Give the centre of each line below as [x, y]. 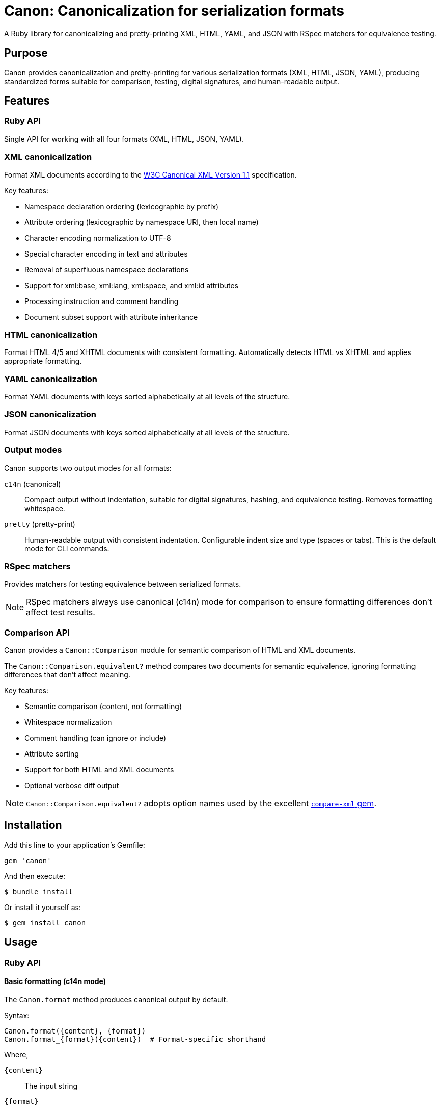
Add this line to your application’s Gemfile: [75, 845]
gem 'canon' [28, 860]
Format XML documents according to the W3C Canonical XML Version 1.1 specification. [150, 174]
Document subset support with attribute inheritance [111, 317]
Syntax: [17, 1015]
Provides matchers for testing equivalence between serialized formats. [123, 584]
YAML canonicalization [51, 379]
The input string [51, 1086]
